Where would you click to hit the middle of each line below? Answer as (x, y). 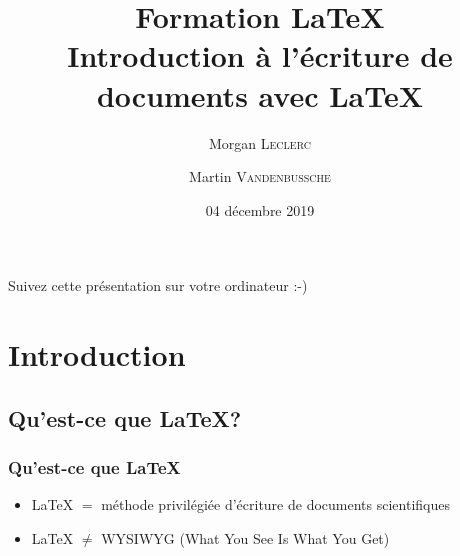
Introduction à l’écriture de (260, 55)
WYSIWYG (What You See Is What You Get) (245, 537)
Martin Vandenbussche (260, 176)
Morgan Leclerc (260, 142)
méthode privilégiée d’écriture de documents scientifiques (275, 504)
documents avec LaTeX (260, 94)
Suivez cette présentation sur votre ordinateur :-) (158, 285)
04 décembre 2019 (260, 209)
